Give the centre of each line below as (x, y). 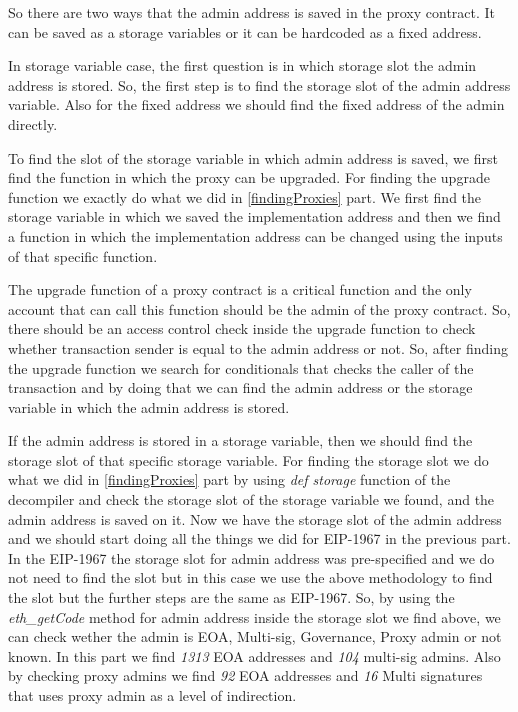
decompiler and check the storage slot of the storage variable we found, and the (251, 499)
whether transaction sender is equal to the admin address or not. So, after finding (258, 347)
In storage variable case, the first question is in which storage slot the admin (242, 65)
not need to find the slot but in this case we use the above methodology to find (250, 577)
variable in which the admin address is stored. (149, 406)
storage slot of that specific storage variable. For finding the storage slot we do (248, 459)
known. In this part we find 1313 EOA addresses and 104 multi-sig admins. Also (254, 655)
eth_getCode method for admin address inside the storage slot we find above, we (254, 616)
